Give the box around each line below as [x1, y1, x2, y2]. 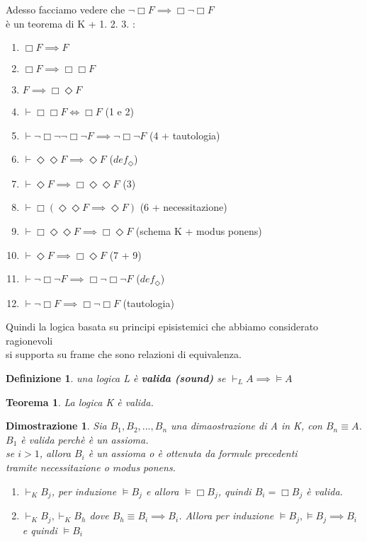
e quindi [22, 522, 57, 537]
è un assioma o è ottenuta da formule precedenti [88, 446, 298, 461]
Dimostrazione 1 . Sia [6, 418, 107, 433]
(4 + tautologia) [149, 127, 220, 142]
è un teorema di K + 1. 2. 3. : [6, 16, 135, 30]
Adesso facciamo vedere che [6, 2, 125, 16]
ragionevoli [6, 333, 53, 347]
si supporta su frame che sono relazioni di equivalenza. [6, 347, 242, 362]
